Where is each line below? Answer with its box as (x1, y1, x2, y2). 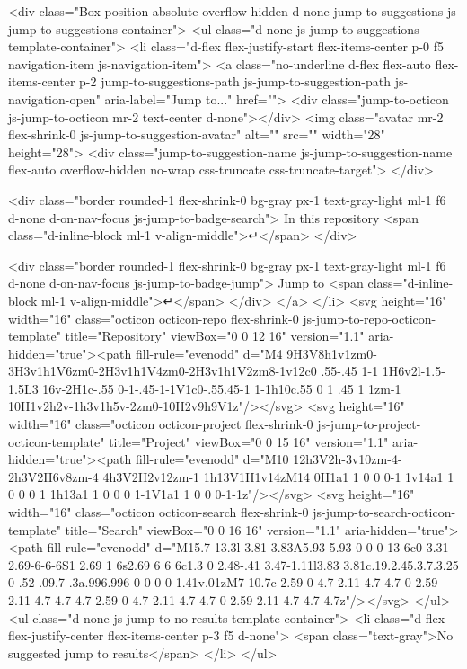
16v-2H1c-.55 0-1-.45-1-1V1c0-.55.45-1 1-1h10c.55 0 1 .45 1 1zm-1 (42, 379, 401, 397)
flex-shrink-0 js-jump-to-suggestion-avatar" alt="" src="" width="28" (8, 125, 385, 144)
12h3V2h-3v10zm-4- (293, 450, 402, 468)
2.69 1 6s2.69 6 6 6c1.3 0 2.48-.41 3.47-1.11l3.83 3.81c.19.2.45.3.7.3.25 (79, 555, 459, 574)
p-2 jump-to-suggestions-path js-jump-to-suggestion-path (79, 72, 392, 91)
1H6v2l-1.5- (382, 361, 445, 380)
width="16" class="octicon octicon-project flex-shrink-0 (8, 415, 313, 433)
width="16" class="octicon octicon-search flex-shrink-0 (8, 503, 309, 522)
